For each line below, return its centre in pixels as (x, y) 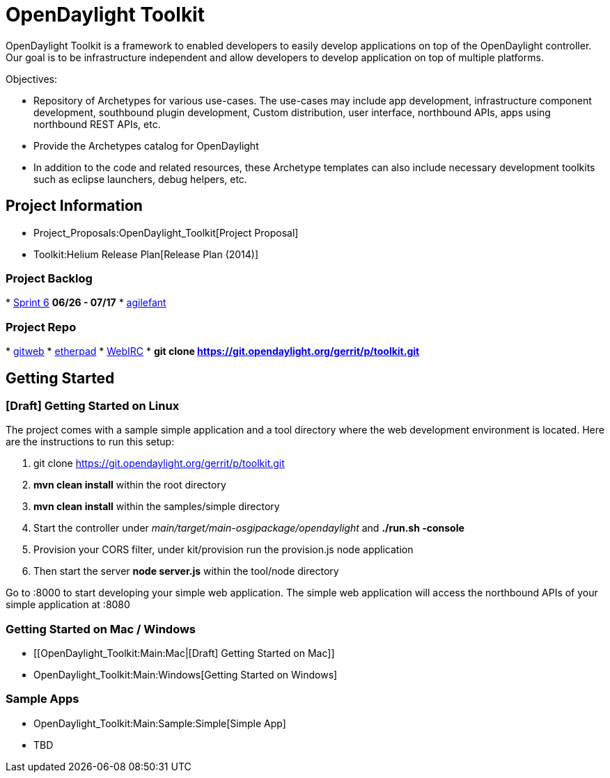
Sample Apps (42, 699)
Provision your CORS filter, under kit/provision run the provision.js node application (224, 550)
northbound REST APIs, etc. (97, 124)
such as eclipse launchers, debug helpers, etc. (140, 179)
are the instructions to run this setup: (90, 442)
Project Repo (41, 327)
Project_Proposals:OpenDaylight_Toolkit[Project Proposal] (166, 232)
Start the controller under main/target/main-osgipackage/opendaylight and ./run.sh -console (249, 528)
